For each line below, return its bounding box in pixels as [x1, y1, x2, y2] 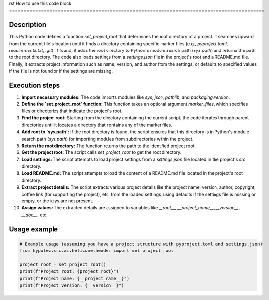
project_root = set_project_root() [19, 261, 106, 267]
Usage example [9, 225, 58, 233]
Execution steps [9, 81, 60, 90]
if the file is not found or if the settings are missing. [9, 68, 113, 74]
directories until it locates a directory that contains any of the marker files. [21, 122, 173, 128]
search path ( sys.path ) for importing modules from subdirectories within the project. [21, 136, 194, 142]
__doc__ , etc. [21, 212, 48, 218]
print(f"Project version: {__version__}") [19, 283, 124, 288]
